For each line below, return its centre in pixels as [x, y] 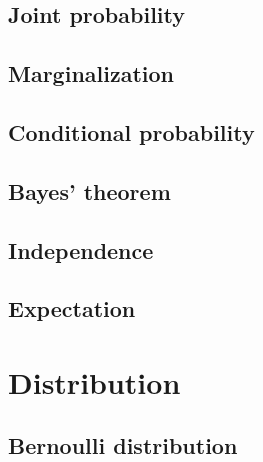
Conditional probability [131, 131]
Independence [81, 249]
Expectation [72, 308]
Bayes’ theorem [89, 190]
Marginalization [91, 73]
